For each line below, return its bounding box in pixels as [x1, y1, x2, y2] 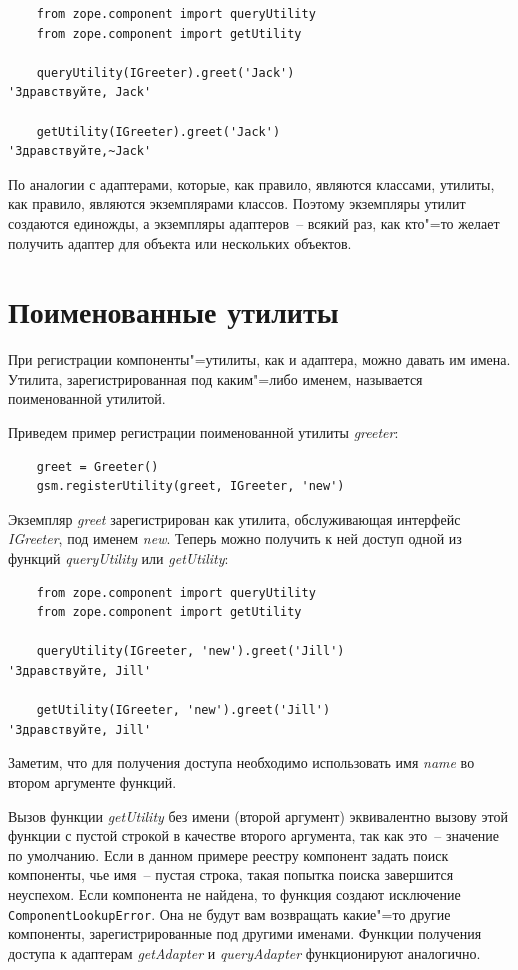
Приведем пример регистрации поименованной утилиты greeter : [8, 422, 399, 443]
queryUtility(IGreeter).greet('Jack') [36, 65, 295, 80]
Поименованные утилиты [8, 291, 339, 332]
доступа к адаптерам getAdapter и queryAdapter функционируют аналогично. [8, 942, 481, 963]
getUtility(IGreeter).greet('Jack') [36, 124, 281, 139]
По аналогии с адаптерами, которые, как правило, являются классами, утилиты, [8, 173, 495, 194]
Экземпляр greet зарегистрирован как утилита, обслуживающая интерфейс [8, 508, 461, 529]
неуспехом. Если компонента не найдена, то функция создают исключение [8, 883, 461, 904]
